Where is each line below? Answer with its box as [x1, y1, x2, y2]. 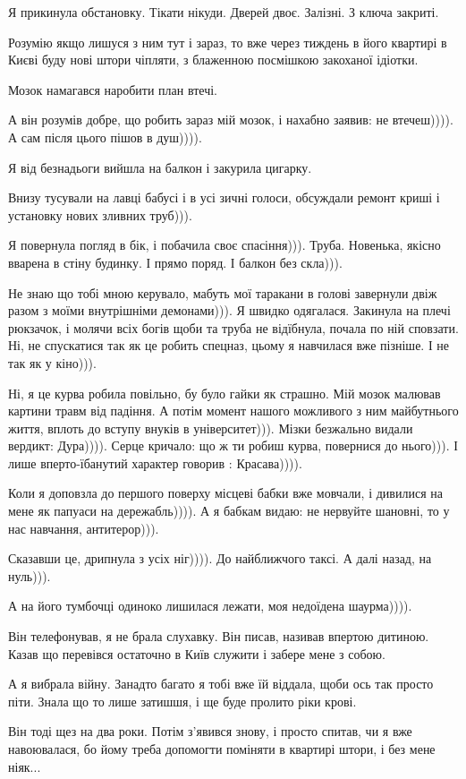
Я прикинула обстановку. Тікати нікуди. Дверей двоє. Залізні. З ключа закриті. [8, 3, 439, 21]
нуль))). [8, 566, 51, 585]
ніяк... [8, 757, 41, 775]
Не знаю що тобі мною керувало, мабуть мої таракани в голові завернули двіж [8, 283, 437, 302]
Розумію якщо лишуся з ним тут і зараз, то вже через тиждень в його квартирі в [8, 32, 447, 51]
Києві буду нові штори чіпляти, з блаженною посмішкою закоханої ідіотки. [8, 50, 419, 69]
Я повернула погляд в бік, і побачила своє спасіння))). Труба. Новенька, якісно [8, 235, 441, 254]
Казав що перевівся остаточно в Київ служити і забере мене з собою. [8, 644, 386, 663]
